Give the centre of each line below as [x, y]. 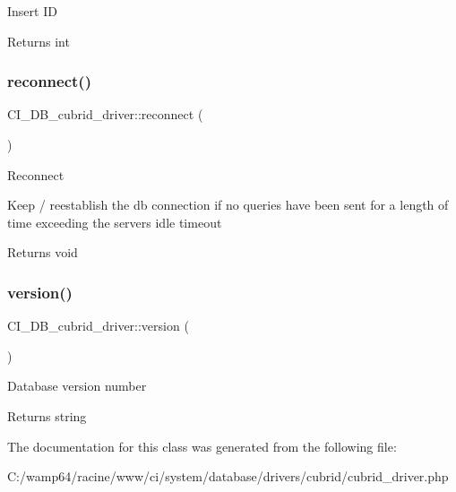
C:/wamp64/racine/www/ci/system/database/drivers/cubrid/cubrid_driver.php [228, 476]
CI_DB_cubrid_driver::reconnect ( [105, 114]
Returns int [39, 41]
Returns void [43, 252]
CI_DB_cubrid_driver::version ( [98, 326]
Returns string [47, 415]
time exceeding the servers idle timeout [115, 222]
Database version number [77, 386]
